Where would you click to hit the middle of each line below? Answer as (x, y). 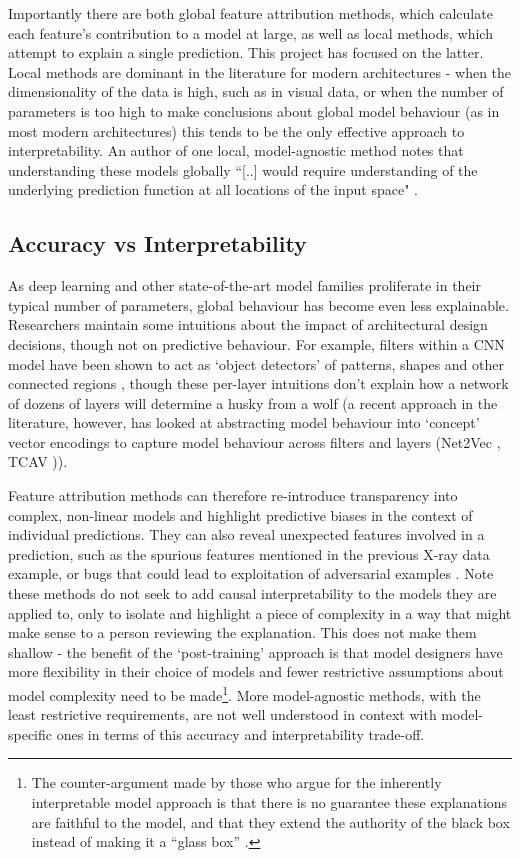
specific (30, 733)
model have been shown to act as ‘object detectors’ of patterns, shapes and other (256, 363)
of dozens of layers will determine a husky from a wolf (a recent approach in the (253, 402)
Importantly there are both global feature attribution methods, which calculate (250, 13)
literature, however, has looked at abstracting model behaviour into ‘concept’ (244, 422)
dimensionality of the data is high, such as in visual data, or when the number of (256, 91)
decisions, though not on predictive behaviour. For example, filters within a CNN (256, 343)
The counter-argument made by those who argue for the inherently (236, 782)
